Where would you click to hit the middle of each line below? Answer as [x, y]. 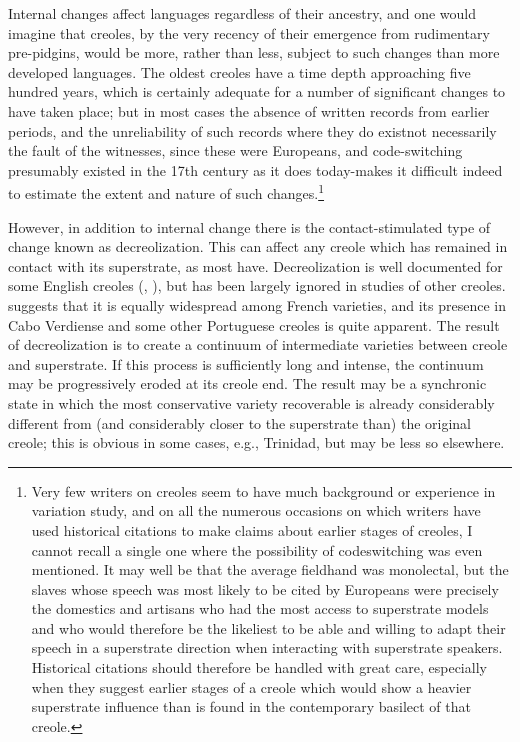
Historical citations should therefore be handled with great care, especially [259, 667]
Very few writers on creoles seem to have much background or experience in [263, 490]
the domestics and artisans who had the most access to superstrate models [260, 608]
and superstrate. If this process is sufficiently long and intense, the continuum [246, 363]
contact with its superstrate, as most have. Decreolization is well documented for [255, 265]
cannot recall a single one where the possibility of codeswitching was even [257, 549]
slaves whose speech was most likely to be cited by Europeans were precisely [265, 588]
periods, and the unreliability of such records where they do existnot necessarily [252, 130]
